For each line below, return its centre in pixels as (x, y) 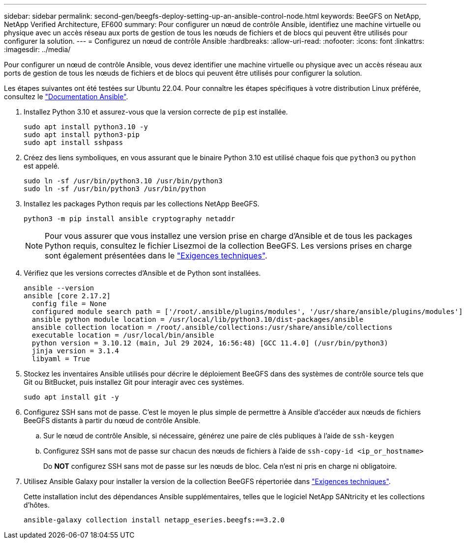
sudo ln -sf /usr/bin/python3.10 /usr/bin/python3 (123, 181)
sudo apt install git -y (71, 397)
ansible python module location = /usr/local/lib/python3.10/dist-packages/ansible (198, 319)
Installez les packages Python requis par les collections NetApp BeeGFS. (142, 204)
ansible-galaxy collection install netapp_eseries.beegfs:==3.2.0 (154, 520)
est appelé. (42, 166)
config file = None (69, 304)
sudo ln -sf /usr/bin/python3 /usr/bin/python (115, 189)
